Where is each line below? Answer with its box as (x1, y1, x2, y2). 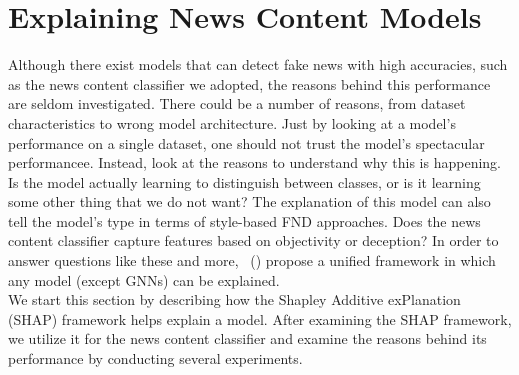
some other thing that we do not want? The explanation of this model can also (8, 191, 491, 212)
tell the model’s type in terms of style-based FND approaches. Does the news (8, 210, 481, 231)
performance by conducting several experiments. (8, 348, 303, 369)
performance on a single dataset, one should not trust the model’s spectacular (8, 132, 485, 153)
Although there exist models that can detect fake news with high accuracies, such (8, 54, 508, 75)
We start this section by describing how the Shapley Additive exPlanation (8, 289, 461, 310)
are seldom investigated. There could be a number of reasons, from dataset (8, 93, 466, 114)
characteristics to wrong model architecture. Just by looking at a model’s (8, 112, 456, 133)
